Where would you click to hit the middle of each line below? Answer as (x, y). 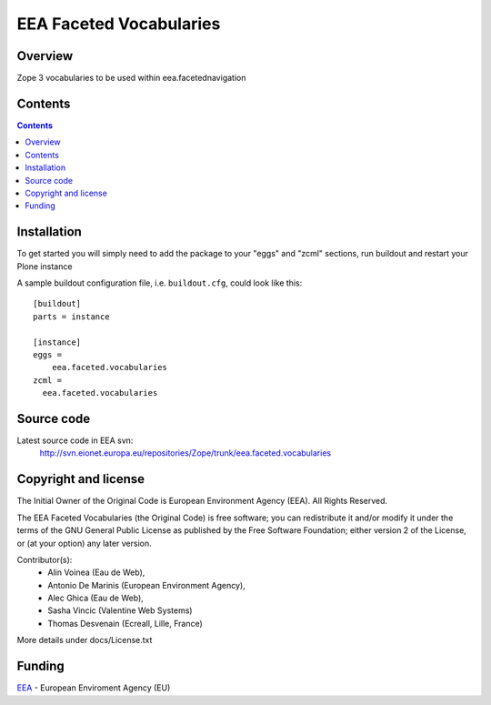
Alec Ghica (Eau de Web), (96, 598)
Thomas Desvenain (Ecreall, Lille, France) (125, 623)
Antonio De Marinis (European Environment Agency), (146, 585)
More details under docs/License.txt (85, 640)
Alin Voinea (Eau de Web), (96, 572)
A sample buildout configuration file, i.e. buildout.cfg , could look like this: (160, 283)
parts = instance (71, 317)
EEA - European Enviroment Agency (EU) (94, 688)
